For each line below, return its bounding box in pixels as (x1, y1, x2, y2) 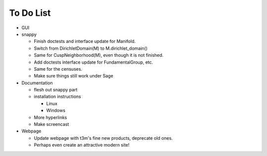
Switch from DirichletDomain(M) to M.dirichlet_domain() (34, 45, 148, 51)
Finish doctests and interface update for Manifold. (34, 39, 136, 44)
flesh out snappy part (34, 87, 78, 93)
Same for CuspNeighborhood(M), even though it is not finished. (34, 52, 164, 58)
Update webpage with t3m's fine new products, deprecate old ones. (34, 135, 173, 141)
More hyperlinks (34, 114, 67, 120)
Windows (46, 108, 66, 114)
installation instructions (34, 94, 81, 100)
